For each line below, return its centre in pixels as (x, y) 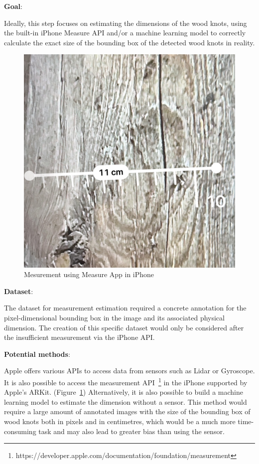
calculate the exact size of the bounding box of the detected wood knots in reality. (129, 42)
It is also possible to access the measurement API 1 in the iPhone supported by (126, 382)
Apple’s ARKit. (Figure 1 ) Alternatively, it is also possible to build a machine (124, 392)
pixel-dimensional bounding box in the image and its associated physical (114, 318)
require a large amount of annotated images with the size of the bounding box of (127, 411)
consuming (20, 431)
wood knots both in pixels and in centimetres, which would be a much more (120, 421)
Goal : (13, 6)
